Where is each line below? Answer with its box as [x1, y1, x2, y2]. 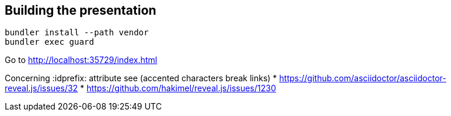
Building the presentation [5, 3, 157, 18]
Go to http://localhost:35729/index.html [5, 55, 157, 65]
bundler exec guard [5, 37, 94, 47]
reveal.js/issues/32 [5, 83, 78, 94]
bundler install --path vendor [5, 28, 149, 38]
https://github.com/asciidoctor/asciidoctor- [279, 73, 446, 84]
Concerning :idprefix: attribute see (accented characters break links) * [5, 73, 277, 84]
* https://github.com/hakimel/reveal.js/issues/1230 [80, 83, 276, 94]
